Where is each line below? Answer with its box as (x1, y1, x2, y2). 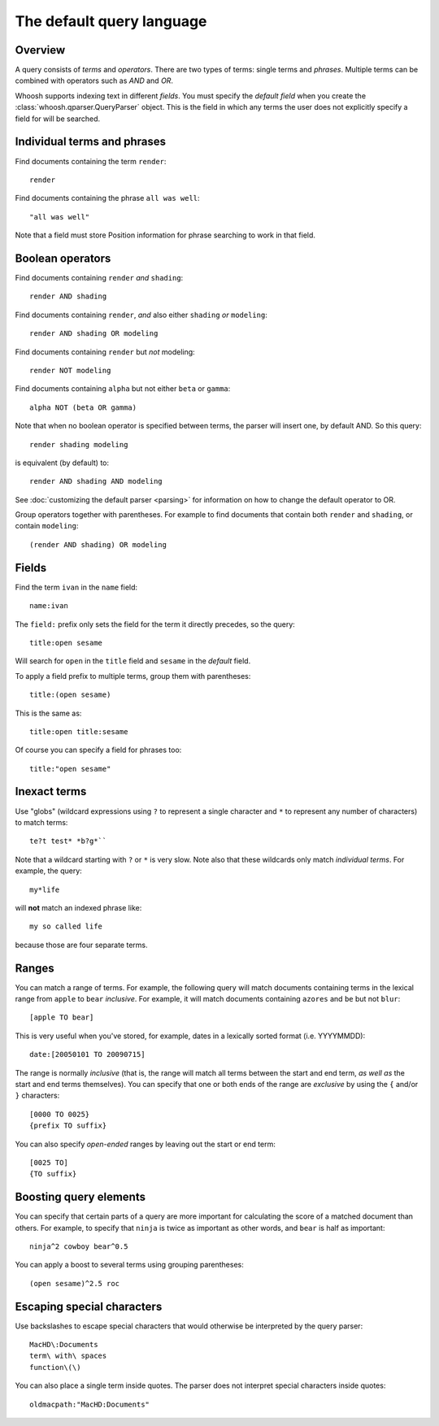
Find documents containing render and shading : (15, 273, 184, 282)
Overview (15, 43, 66, 57)
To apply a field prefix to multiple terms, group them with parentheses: (15, 671, 251, 680)
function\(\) (29, 1363, 81, 1372)
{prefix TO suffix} (29, 1121, 107, 1130)
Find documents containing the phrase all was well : (15, 193, 200, 203)
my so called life (29, 922, 103, 931)
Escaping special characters (15, 1299, 163, 1313)
